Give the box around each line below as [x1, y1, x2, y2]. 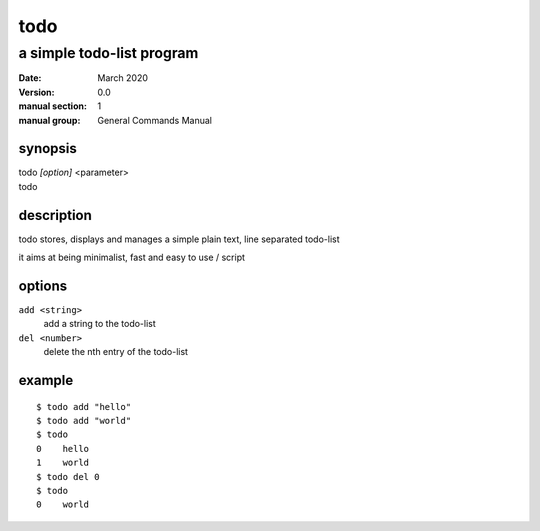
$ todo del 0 [36, 471, 100, 482]
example [18, 372, 74, 389]
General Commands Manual [97, 114, 212, 126]
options [18, 277, 68, 294]
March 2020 [97, 72, 149, 84]
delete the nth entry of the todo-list [43, 346, 189, 358]
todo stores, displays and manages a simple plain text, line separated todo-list [18, 233, 340, 245]
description [18, 206, 92, 224]
